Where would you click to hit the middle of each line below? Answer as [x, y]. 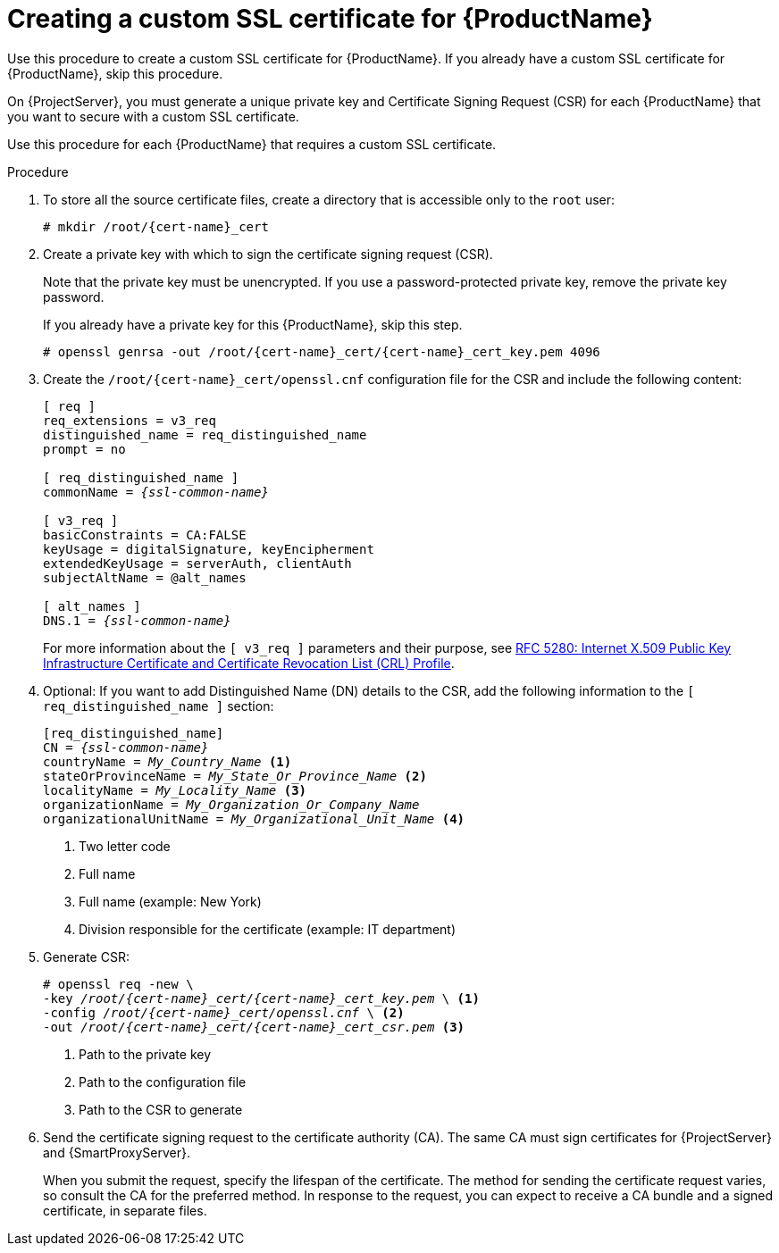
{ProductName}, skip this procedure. [115, 73]
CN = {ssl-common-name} [126, 747]
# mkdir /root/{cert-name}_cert [156, 226]
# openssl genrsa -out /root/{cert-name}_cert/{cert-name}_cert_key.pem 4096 [322, 351]
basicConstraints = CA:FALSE [145, 535]
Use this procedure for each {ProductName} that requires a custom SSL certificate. [252, 144]
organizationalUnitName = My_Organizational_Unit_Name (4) [254, 819]
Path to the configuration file [163, 1082]
